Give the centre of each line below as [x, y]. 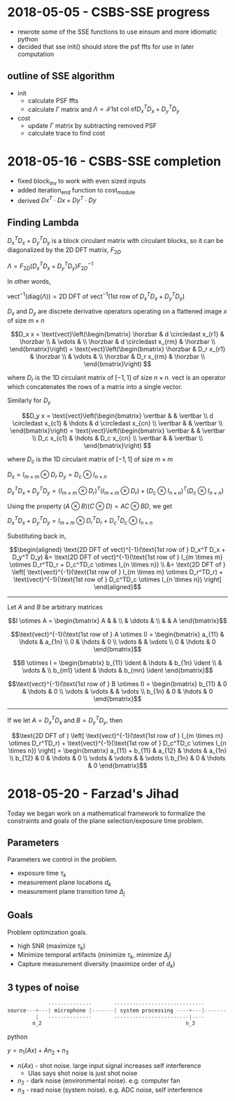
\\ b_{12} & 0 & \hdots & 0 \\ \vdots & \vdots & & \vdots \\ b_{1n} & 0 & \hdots [117, 758]
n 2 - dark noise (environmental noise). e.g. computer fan [99, 1081]
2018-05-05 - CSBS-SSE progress [109, 12]
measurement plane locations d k [64, 883]
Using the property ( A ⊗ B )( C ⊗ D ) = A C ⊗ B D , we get [90, 506]
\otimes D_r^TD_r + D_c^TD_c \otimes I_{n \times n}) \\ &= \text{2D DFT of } [117, 565]
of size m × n [26, 321]
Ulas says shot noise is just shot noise [83, 1073]
